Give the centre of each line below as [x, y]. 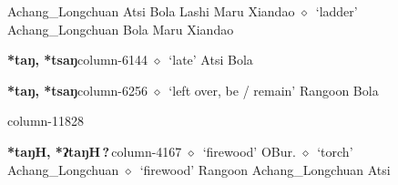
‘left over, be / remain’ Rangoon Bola [274, 90]
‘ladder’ [337, 11]
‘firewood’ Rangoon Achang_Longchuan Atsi [265, 169]
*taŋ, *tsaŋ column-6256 [78, 90]
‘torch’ [335, 151]
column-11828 [46, 121]
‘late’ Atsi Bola [211, 60]
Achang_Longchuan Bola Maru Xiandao [121, 29]
